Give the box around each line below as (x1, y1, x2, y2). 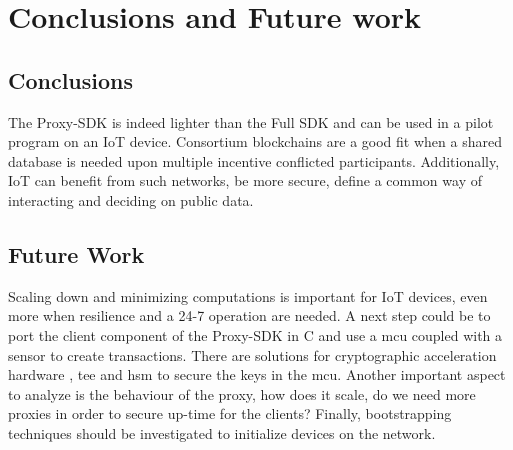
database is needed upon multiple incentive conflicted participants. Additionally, (8, 150, 500, 171)
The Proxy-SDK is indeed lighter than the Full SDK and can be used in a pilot (8, 111, 494, 132)
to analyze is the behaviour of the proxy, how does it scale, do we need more (8, 383, 476, 404)
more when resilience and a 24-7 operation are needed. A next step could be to (8, 305, 491, 326)
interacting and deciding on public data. (8, 189, 254, 210)
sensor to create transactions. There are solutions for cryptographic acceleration (8, 344, 497, 365)
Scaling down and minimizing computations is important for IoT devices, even (8, 285, 488, 306)
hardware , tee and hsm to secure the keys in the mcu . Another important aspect (8, 364, 506, 385)
